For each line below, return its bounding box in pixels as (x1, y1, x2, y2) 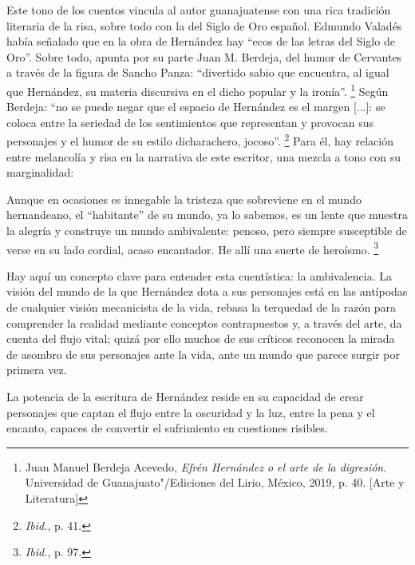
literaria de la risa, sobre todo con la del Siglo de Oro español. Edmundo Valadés (6, 17, 402, 34)
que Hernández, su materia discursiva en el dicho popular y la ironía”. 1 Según (6, 80, 389, 99)
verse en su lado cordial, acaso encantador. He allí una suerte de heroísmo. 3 (6, 238, 379, 257)
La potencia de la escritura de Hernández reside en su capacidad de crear (6, 388, 364, 405)
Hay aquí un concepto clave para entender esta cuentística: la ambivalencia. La (6, 267, 392, 284)
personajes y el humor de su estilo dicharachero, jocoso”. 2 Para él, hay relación (6, 130, 393, 149)
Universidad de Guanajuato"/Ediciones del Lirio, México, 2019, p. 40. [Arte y (25, 474, 405, 491)
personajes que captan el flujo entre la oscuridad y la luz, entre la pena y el (6, 404, 375, 420)
